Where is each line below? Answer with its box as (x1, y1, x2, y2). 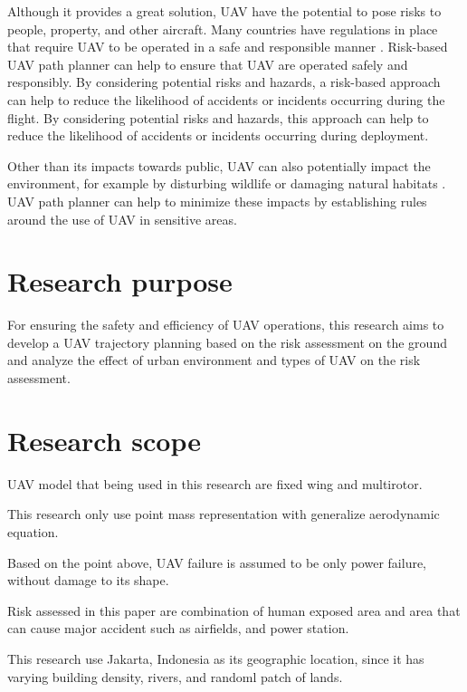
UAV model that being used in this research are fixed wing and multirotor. (7, 474, 423, 493)
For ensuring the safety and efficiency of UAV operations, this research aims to (7, 315, 444, 334)
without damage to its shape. (7, 571, 169, 590)
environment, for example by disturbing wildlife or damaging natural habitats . (7, 174, 446, 193)
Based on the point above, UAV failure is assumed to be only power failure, (7, 553, 427, 572)
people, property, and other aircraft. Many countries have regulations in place (7, 19, 438, 38)
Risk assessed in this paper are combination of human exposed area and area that (7, 601, 461, 620)
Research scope (7, 421, 202, 458)
